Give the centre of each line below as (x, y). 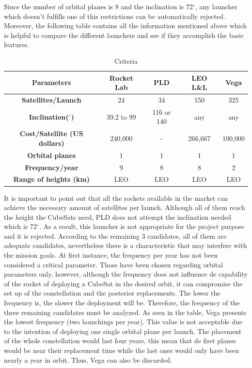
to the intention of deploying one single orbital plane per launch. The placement (123, 331)
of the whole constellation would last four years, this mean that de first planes (120, 341)
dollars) (51, 143)
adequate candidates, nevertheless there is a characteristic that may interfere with (126, 245)
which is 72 (21, 226)
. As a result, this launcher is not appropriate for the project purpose (142, 226)
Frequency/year (52, 167)
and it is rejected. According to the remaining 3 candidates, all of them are (115, 236)
